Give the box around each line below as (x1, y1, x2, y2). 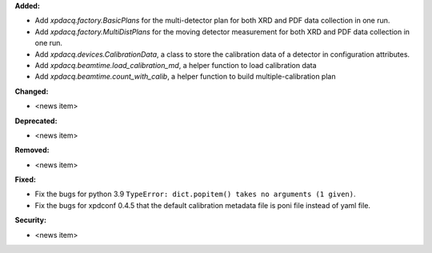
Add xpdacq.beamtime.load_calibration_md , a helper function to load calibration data (34, 60, 317, 70)
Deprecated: (14, 116, 58, 126)
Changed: (14, 86, 49, 96)
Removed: (14, 145, 50, 155)
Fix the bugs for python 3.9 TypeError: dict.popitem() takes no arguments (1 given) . (34, 189, 356, 199)
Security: (14, 215, 47, 225)
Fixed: (14, 175, 36, 184)
